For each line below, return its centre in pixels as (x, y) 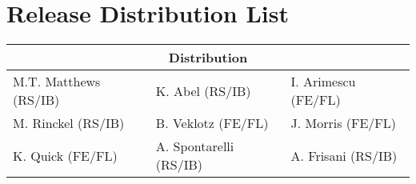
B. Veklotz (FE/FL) (212, 123)
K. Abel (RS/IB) (203, 90)
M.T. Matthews (57, 82)
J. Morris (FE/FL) (344, 123)
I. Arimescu (323, 82)
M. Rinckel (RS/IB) (69, 123)
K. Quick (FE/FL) (65, 155)
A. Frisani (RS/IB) (344, 155)
